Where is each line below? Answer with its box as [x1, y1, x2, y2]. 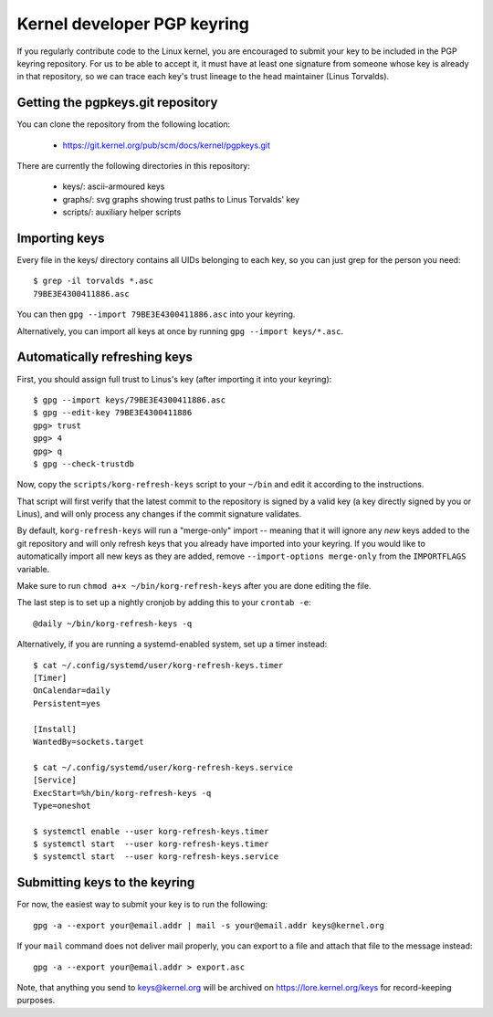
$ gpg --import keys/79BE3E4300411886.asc [33, 394, 226, 405]
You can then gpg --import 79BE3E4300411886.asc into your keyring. [16, 309, 296, 320]
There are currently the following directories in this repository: [16, 161, 251, 172]
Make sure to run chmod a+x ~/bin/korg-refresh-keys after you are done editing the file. [16, 581, 372, 592]
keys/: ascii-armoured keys [62, 181, 165, 192]
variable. [16, 563, 50, 574]
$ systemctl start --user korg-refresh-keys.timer [33, 839, 269, 849]
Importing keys [16, 231, 105, 246]
